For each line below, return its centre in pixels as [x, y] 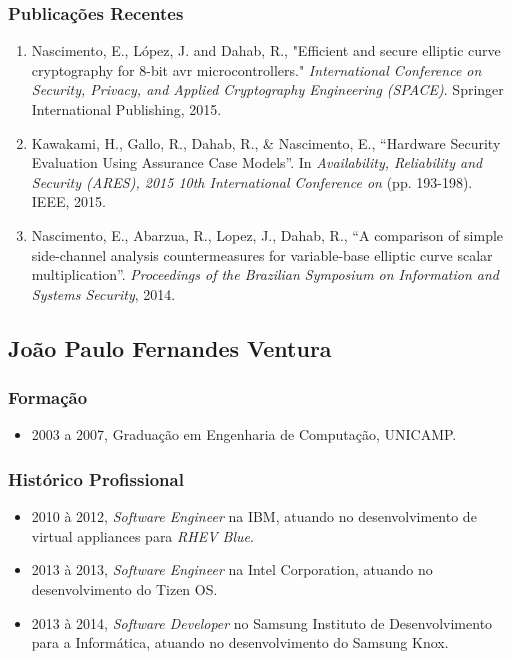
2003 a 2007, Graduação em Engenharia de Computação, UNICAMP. [244, 434]
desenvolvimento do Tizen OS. [124, 588]
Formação [48, 397]
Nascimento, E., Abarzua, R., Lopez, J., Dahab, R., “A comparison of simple [267, 234]
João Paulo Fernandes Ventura [170, 347]
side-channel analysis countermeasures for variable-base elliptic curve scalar [262, 254]
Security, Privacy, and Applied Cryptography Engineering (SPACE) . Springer [267, 89]
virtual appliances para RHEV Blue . [142, 535]
